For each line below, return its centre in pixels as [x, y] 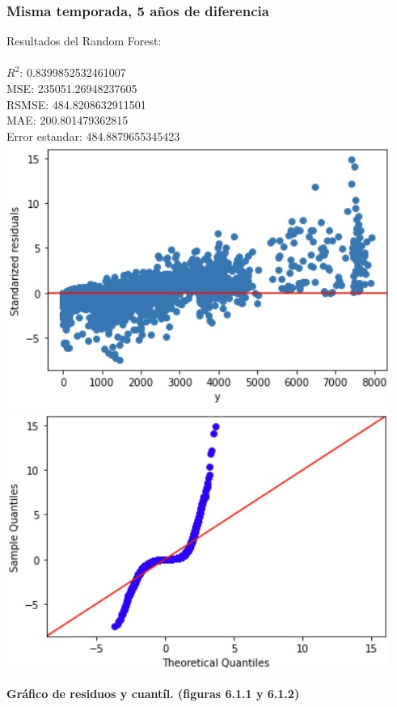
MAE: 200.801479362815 [68, 120]
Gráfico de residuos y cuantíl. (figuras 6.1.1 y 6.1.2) [153, 693]
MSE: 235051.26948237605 [72, 88]
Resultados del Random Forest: [84, 41]
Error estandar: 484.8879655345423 [93, 135]
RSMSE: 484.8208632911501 [76, 104]
